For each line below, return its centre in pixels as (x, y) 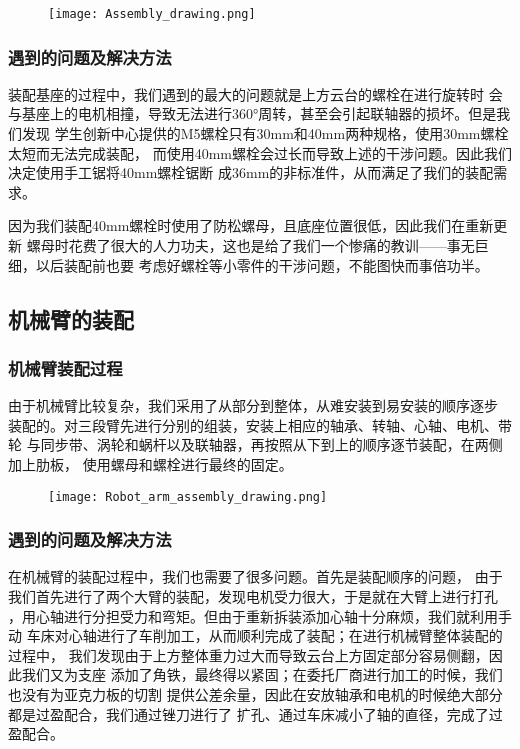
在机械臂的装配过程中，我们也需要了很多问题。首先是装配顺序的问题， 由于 (255, 576)
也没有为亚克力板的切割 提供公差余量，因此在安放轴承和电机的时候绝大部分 (255, 694)
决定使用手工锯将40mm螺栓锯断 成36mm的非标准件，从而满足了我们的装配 (251, 172)
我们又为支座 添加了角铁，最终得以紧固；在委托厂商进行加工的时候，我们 (262, 674)
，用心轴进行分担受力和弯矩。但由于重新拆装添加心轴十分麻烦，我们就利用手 (260, 615)
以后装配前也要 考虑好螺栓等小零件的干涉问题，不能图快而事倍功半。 (262, 264)
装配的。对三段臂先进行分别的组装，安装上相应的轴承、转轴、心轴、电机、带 (260, 424)
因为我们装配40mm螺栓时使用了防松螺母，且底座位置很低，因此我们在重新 (251, 225)
